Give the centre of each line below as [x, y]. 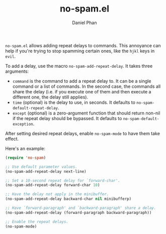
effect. [12, 139]
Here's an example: [25, 148]
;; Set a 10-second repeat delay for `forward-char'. [63, 181]
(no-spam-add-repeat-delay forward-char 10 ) [53, 185]
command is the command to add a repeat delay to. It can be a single [82, 81]
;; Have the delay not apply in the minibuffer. [57, 194]
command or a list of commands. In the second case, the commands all [87, 86]
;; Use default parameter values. [41, 167]
